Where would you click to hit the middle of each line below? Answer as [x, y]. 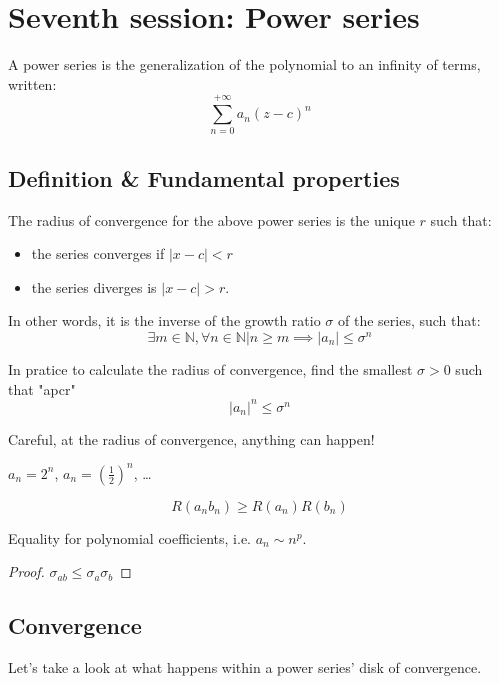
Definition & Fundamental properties [204, 177]
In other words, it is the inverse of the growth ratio [164, 320]
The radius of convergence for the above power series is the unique [211, 219]
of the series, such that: [409, 320]
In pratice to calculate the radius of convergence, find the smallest [210, 369]
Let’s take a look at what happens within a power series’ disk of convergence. [245, 667]
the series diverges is [94, 286]
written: [32, 83]
